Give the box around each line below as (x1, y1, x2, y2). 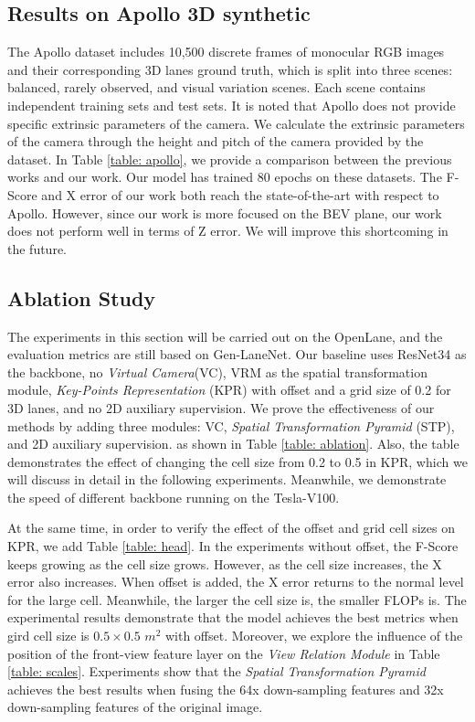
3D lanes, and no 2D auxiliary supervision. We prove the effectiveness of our (7, 398, 435, 417)
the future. (7, 239, 68, 258)
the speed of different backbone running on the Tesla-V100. (7, 487, 340, 506)
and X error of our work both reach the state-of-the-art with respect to (41, 185, 439, 204)
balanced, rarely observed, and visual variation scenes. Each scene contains (7, 78, 426, 97)
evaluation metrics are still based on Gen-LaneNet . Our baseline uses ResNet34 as (7, 345, 467, 364)
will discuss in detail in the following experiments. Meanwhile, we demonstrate (7, 470, 447, 489)
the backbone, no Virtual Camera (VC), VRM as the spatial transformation (7, 362, 427, 381)
